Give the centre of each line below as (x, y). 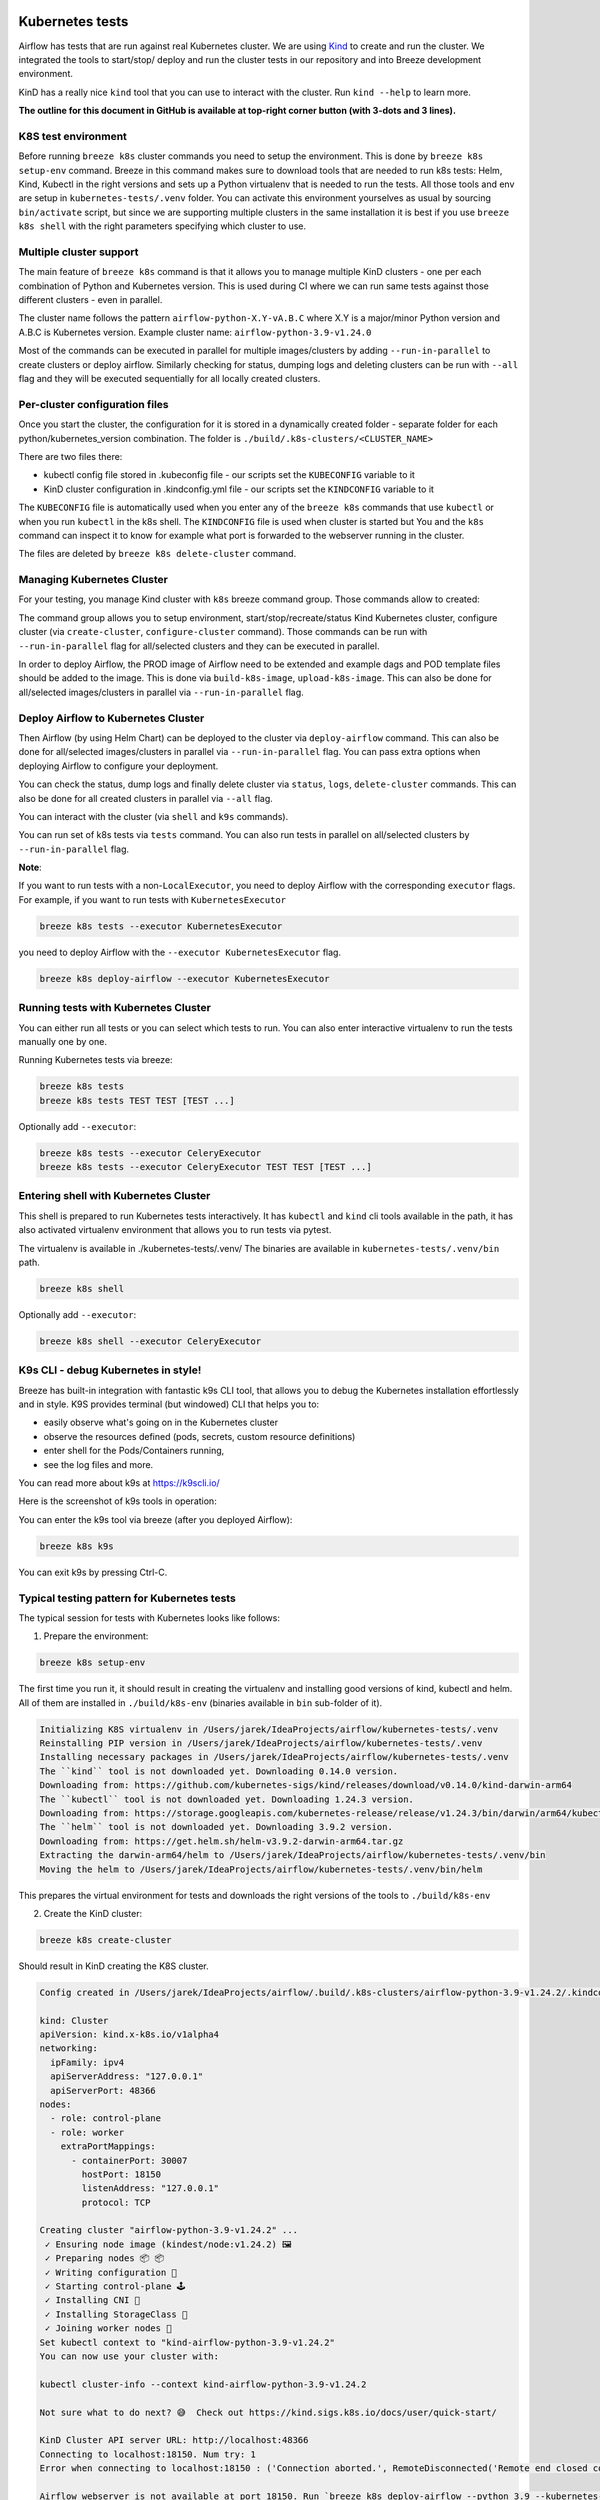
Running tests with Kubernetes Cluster (115, 1008)
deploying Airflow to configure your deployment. (118, 766)
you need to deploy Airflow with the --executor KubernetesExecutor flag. (180, 952)
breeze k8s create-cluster (105, 1939)
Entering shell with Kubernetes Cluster (114, 1196)
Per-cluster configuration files (93, 404)
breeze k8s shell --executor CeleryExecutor (150, 1341)
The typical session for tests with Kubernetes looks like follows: (149, 1617)
